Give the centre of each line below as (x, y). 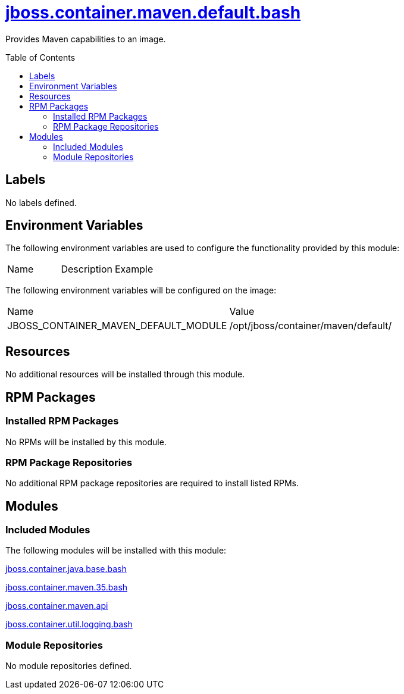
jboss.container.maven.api (57, 606)
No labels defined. (41, 202)
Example (134, 269)
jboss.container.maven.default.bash (153, 12)
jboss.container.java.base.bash (66, 569)
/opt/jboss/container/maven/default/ (311, 326)
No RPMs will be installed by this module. (86, 442)
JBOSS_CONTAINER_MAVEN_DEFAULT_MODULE (117, 326)
